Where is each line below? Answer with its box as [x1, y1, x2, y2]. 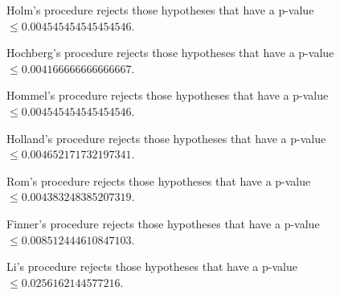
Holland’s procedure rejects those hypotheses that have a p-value [6, 129, 326, 146]
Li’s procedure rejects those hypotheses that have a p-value [6, 258, 297, 275]
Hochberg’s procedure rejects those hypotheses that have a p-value [6, 44, 334, 61]
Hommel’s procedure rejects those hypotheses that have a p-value [6, 87, 329, 104]
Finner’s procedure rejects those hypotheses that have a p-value [6, 215, 320, 231]
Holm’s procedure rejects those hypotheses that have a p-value [6, 2, 314, 18]
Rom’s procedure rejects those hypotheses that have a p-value [6, 172, 311, 189]
